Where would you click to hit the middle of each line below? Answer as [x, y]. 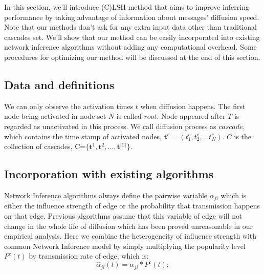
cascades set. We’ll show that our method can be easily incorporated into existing [132, 37]
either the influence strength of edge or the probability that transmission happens [132, 206]
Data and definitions [59, 84]
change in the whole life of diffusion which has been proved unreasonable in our [129, 226]
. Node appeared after [191, 116]
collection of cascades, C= [45, 146]
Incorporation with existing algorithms [109, 174]
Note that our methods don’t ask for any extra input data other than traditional [130, 27]
